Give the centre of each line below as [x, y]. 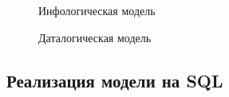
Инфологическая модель [97, 10]
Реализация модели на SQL [115, 80]
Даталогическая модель [95, 37]
